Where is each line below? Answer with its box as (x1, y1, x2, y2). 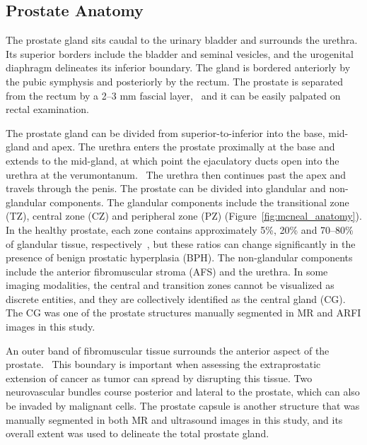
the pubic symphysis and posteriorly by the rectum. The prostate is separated (6, 73, 344, 88)
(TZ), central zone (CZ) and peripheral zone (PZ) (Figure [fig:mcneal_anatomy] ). (6, 208, 362, 223)
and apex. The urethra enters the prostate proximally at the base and (33, 139, 335, 154)
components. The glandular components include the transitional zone (49, 194, 349, 209)
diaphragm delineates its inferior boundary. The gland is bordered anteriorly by (6, 60, 351, 75)
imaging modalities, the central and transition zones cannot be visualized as (6, 278, 334, 292)
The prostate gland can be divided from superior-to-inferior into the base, (6, 125, 325, 140)
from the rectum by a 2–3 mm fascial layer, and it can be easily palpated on (6, 88, 341, 102)
